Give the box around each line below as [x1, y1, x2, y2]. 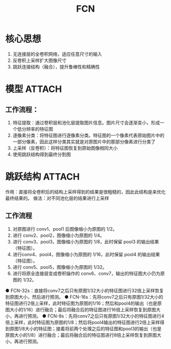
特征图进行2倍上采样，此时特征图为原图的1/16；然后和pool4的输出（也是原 [5, 300, 162, 306]
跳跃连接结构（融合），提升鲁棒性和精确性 [12, 64, 100, 70]
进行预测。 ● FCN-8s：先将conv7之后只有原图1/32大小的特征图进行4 [18, 313, 164, 319]
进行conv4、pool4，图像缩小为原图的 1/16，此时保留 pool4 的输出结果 [12, 251, 160, 257]
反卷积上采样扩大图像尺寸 [12, 57, 67, 64]
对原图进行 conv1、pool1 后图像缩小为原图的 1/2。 [12, 226, 118, 232]
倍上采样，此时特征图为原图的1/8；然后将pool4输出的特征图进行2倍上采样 [5, 319, 160, 325]
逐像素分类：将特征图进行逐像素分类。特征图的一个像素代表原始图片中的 [12, 132, 164, 138]
